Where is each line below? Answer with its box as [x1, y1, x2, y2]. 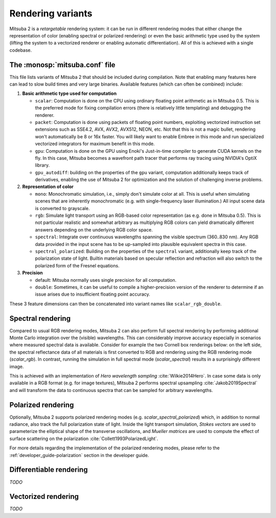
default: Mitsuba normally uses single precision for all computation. [35, 277, 177, 283]
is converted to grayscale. [35, 205, 90, 211]
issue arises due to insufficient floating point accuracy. [35, 291, 150, 297]
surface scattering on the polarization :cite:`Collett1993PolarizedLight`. [9, 436, 158, 442]
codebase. [9, 47, 32, 53]
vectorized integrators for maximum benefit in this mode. [35, 141, 155, 147]
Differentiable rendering [9, 465, 88, 474]
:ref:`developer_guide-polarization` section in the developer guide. [9, 452, 149, 458]
